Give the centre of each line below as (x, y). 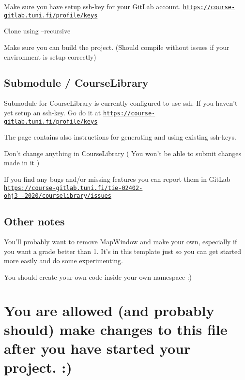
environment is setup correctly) (50, 56)
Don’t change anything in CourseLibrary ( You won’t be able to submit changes (122, 153)
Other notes (34, 221)
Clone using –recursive (37, 31)
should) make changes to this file (116, 329)
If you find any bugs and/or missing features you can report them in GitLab (117, 179)
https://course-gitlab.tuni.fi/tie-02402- (73, 188)
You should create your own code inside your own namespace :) (98, 277)
